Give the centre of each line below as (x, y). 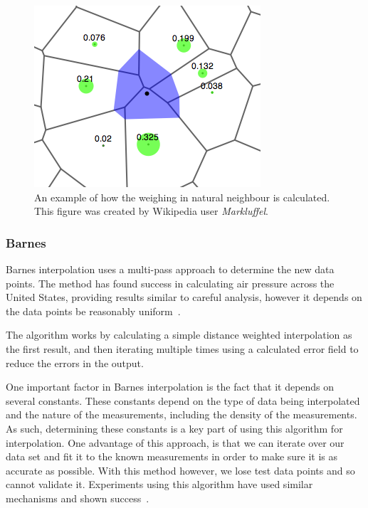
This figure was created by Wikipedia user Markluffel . (151, 211)
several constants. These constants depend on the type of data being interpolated (183, 400)
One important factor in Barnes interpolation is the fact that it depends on (170, 387)
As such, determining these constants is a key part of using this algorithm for (174, 428)
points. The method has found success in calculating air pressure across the (170, 283)
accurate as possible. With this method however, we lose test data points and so (180, 470)
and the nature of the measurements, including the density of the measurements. (182, 414)
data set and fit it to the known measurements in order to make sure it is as (172, 456)
